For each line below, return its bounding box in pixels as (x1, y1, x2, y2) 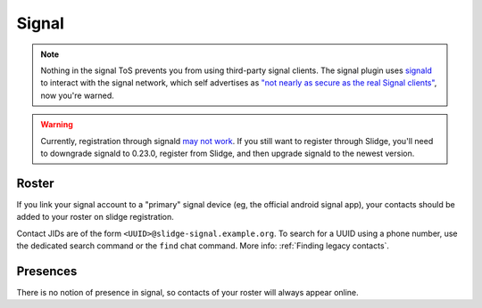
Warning (40, 119, 73, 130)
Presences (16, 263, 78, 279)
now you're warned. (40, 90, 115, 101)
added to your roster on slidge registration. (16, 212, 174, 223)
